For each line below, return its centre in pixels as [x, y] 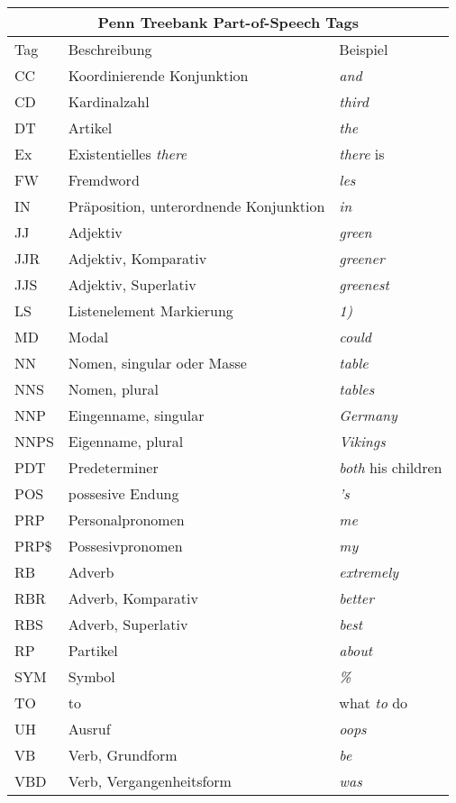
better [356, 598]
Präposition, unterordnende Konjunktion [196, 206]
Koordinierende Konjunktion [158, 75]
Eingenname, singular [136, 415]
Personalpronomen [126, 520]
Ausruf [89, 729]
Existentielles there [128, 154]
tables [357, 389]
